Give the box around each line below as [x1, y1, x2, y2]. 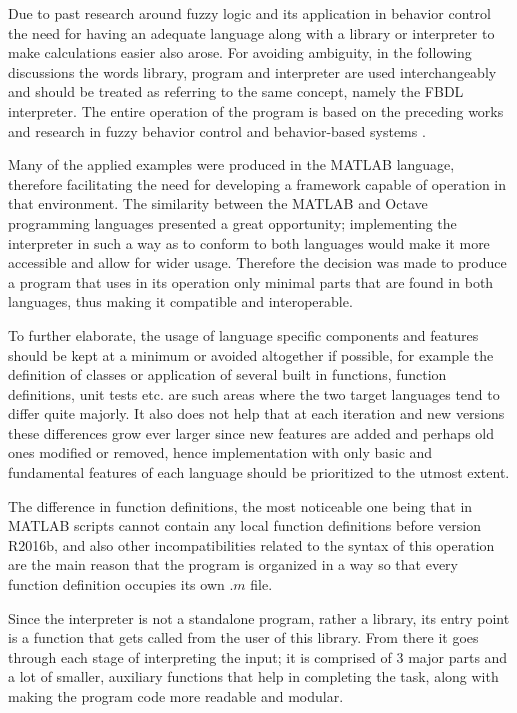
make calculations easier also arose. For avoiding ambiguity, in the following [8, 42, 472, 63]
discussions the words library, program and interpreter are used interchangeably [8, 61, 497, 82]
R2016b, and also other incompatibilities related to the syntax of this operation [8, 534, 495, 555]
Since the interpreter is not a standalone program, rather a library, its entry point [8, 607, 510, 628]
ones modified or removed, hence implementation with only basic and [8, 442, 433, 463]
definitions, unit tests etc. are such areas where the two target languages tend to [8, 383, 500, 404]
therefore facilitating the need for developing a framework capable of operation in [8, 173, 507, 194]
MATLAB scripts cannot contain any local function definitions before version [8, 515, 481, 536]
